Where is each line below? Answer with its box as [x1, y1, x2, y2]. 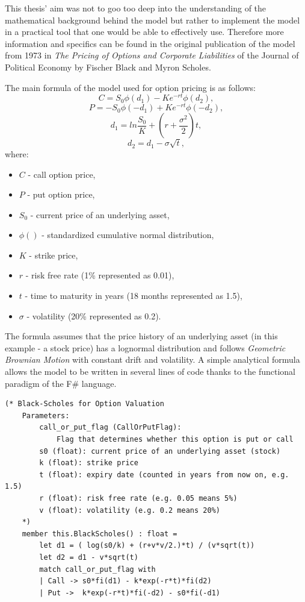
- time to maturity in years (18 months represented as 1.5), [25, 289, 242, 302]
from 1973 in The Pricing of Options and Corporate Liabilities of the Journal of [5, 49, 299, 61]
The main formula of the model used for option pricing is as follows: [5, 81, 256, 93]
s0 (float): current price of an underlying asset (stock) [39, 447, 281, 456]
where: [5, 147, 29, 160]
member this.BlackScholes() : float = [22, 529, 177, 538]
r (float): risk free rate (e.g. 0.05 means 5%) [39, 494, 238, 503]
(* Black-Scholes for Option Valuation [5, 400, 164, 409]
